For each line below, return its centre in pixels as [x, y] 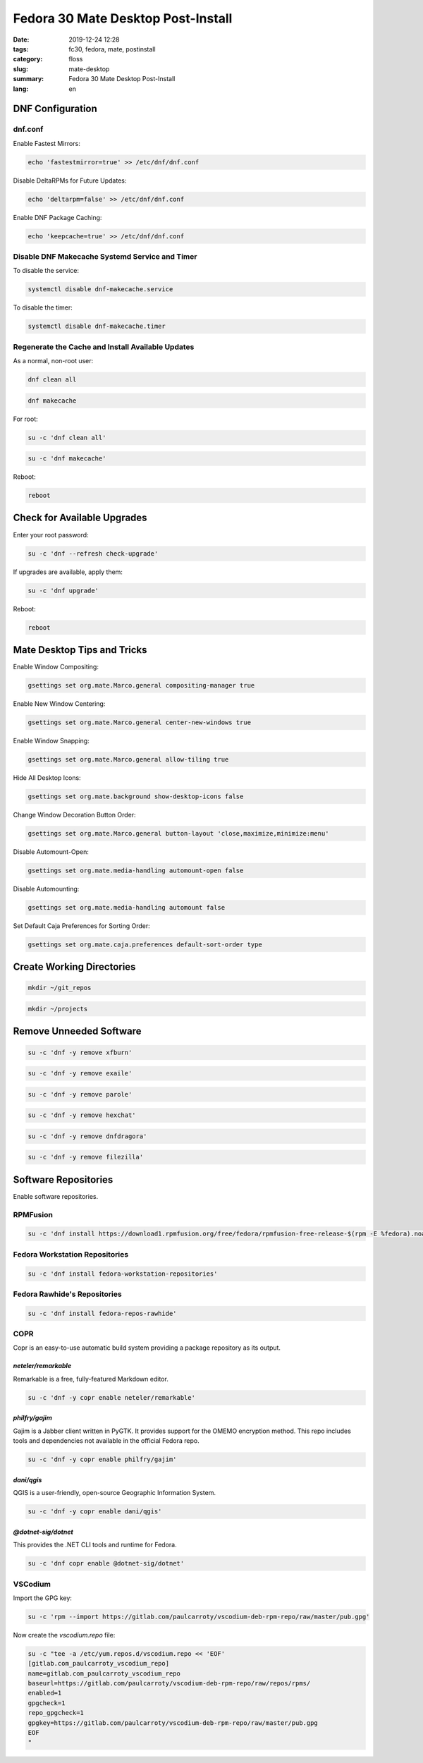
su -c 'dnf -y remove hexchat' [82, 1115]
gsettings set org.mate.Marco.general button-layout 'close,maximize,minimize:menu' [178, 833]
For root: [25, 419]
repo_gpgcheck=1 [56, 1713]
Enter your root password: [51, 535]
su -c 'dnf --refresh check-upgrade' [93, 553]
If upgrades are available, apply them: [68, 572]
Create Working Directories [74, 967]
